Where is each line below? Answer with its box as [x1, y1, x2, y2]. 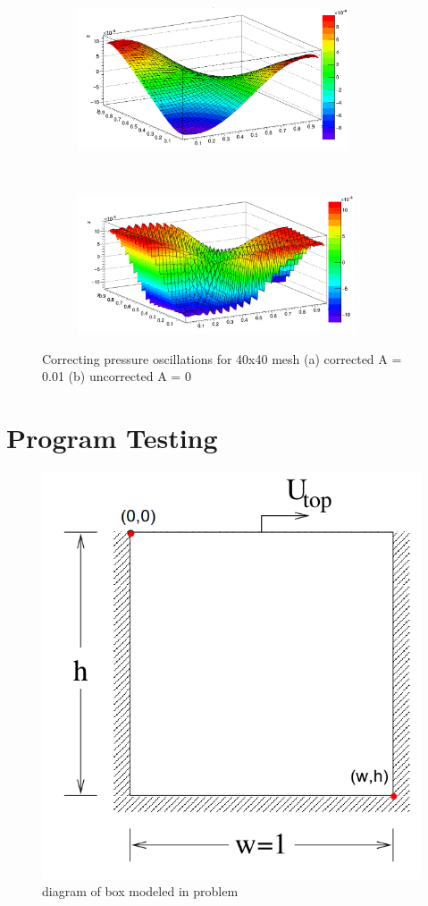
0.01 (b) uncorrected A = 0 [42, 367, 191, 385]
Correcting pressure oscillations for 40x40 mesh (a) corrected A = [42, 349, 402, 368]
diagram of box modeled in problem [42, 882, 239, 901]
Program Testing [6, 419, 218, 456]
